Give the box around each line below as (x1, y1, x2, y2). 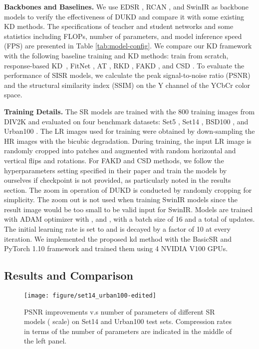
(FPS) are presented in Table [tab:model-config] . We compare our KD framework (4, 40, 252, 51)
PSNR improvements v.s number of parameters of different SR (24, 306, 215, 317)
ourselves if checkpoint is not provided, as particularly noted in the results (4, 175, 231, 185)
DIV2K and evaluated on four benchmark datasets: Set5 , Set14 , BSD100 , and (4, 116, 249, 126)
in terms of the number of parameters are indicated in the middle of (24, 326, 232, 336)
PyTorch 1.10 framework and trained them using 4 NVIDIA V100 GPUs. (4, 243, 228, 254)
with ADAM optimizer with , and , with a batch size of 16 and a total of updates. (4, 214, 255, 224)
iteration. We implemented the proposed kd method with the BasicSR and (4, 233, 232, 244)
